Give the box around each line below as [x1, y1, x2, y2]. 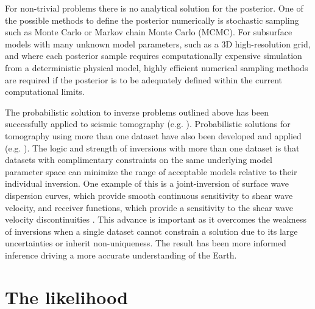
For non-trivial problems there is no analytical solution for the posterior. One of [5, 2, 303, 14]
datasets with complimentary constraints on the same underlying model [5, 153, 272, 166]
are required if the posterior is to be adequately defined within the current [5, 73, 283, 86]
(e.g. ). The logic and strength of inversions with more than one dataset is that [5, 141, 300, 154]
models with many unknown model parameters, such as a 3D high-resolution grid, [5, 37, 311, 50]
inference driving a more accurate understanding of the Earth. [5, 248, 237, 261]
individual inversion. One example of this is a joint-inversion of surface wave [5, 177, 289, 190]
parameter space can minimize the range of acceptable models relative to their [5, 165, 297, 178]
